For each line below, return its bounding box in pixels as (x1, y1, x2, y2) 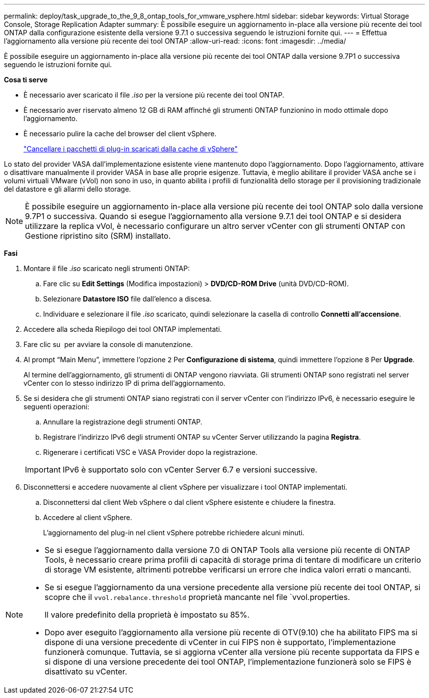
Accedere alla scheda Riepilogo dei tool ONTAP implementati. (24, 325, 222, 333)
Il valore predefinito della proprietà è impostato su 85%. (45, 610, 250, 620)
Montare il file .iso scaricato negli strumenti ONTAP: (24, 264, 190, 273)
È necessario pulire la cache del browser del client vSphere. (24, 129, 216, 138)
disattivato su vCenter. (45, 667, 127, 676)
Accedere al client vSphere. (43, 513, 132, 522)
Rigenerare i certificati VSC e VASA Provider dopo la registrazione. (43, 448, 258, 456)
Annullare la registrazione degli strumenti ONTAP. (43, 418, 203, 426)
